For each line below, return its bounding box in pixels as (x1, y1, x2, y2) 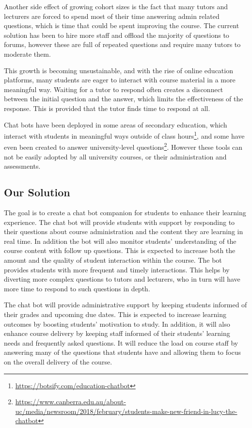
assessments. (4, 161, 41, 171)
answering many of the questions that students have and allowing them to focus (4, 347, 241, 357)
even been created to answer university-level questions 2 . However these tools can (4, 141, 243, 152)
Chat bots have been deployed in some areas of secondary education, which (4, 119, 227, 129)
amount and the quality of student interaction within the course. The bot (4, 254, 222, 265)
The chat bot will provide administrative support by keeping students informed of (4, 300, 247, 310)
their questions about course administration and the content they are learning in (4, 226, 243, 237)
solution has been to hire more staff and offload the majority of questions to (4, 30, 229, 40)
